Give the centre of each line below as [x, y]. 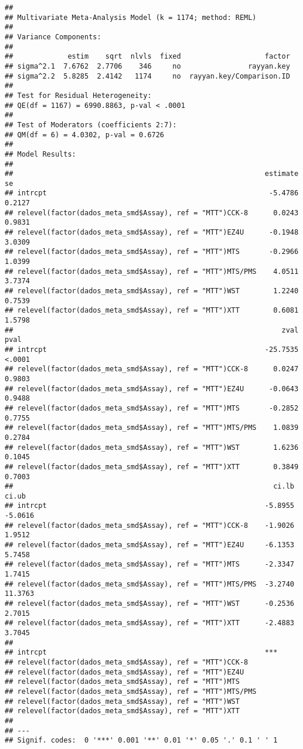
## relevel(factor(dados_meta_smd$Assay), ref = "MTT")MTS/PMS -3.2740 [149, 584]
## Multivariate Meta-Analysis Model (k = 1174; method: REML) [131, 17]
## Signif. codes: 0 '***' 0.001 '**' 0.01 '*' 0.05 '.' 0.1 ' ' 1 [141, 740]
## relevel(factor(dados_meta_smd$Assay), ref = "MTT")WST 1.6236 [152, 447]
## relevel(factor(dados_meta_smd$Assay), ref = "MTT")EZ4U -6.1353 [149, 545]
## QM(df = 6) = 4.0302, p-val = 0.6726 [85, 135]
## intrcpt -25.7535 [152, 349]
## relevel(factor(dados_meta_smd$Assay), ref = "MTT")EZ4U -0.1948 [152, 233]
